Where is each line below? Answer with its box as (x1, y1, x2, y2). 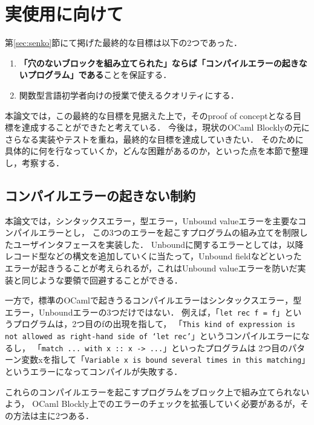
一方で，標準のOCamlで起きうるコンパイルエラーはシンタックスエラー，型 (5, 294, 302, 307)
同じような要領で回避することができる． (21, 273, 183, 286)
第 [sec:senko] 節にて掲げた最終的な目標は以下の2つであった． (5, 36, 242, 49)
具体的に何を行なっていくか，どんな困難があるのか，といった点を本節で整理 (5, 144, 309, 157)
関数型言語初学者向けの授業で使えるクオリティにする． (19, 88, 239, 101)
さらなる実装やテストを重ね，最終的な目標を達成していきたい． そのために (5, 132, 304, 145)
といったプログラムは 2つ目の (171, 341, 289, 354)
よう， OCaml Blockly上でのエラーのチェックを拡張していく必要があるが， (5, 397, 300, 410)
